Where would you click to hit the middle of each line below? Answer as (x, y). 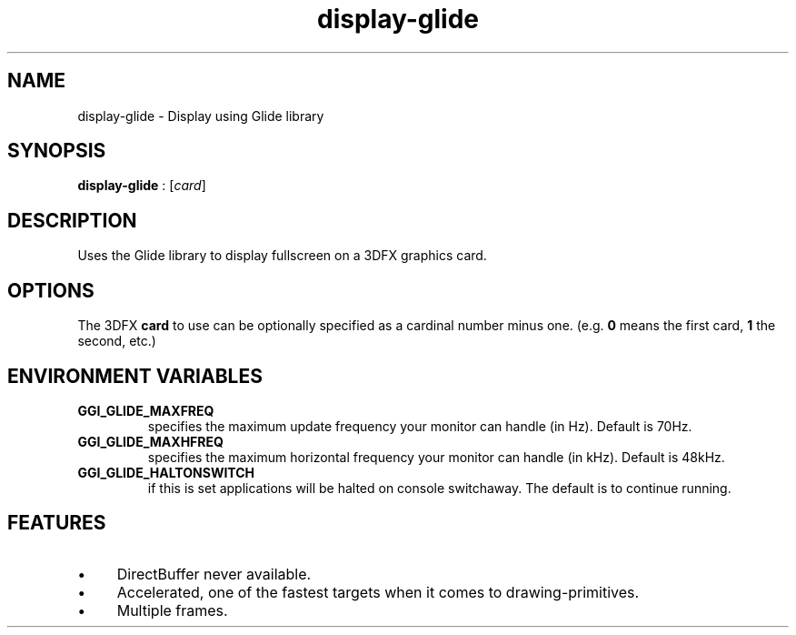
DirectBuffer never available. (214, 574)
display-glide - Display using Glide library (201, 116)
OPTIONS (51, 290)
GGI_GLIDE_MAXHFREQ (150, 441)
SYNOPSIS (57, 151)
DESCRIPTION (72, 220)
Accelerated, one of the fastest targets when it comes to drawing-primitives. (378, 592)
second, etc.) (117, 341)
